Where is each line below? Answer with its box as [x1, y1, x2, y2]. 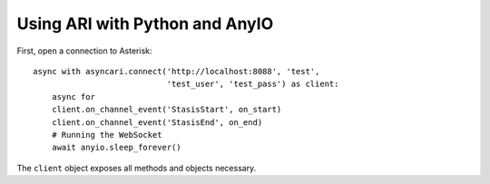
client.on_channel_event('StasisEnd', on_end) [51, 117, 263, 127]
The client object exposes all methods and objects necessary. [16, 162, 257, 173]
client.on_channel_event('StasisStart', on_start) [51, 104, 282, 115]
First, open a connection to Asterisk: [16, 45, 153, 56]
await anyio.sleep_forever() [51, 142, 181, 153]
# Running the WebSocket [51, 130, 162, 140]
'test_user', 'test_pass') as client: [166, 79, 339, 90]
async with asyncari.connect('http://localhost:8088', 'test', [33, 66, 320, 76]
